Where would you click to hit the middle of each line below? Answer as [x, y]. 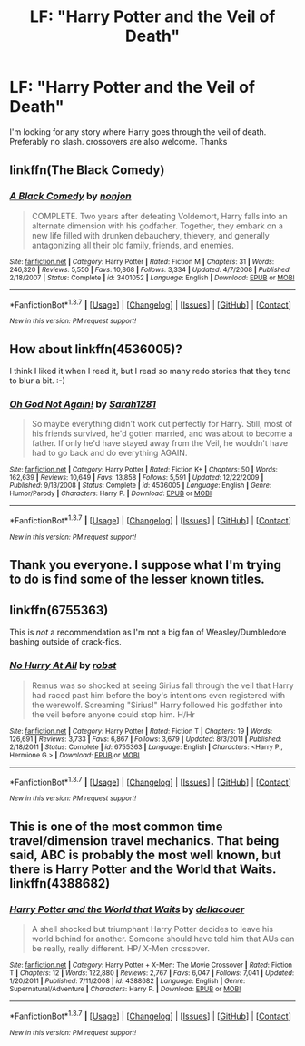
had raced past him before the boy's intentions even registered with [158, 695]
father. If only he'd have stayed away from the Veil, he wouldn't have [160, 443]
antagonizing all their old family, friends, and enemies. [133, 245]
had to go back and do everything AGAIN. [109, 453]
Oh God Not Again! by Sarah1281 [83, 404]
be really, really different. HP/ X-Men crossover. [121, 948]
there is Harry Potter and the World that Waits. [143, 869]
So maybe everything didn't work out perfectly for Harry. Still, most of [162, 424]
